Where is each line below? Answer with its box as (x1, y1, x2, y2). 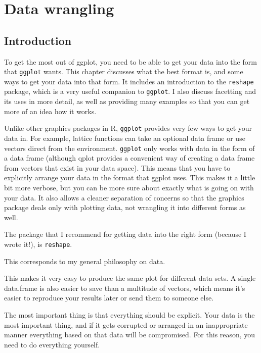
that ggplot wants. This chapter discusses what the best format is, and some (4, 66, 243, 77)
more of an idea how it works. (4, 106, 97, 116)
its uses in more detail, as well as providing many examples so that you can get (4, 96, 250, 107)
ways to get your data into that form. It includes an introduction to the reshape (4, 76, 254, 86)
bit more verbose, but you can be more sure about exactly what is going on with (4, 182, 254, 193)
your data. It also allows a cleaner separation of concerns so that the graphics (4, 192, 244, 203)
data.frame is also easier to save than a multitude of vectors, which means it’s (4, 282, 245, 293)
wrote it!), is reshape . (4, 238, 72, 249)
